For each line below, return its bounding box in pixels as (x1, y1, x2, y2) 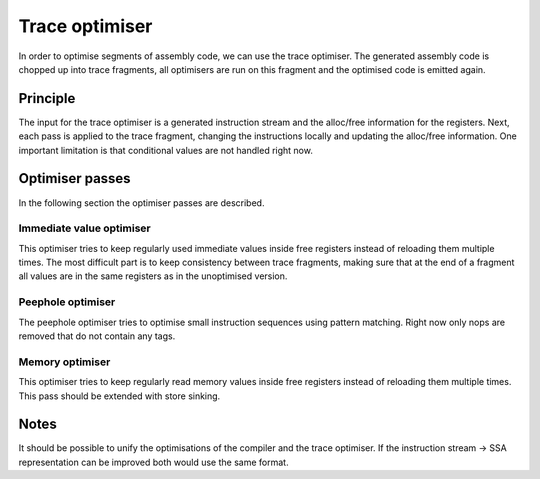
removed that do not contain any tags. (18, 330, 176, 342)
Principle (18, 90, 76, 107)
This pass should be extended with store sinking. (18, 390, 221, 402)
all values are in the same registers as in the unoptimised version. (18, 270, 288, 282)
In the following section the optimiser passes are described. (18, 196, 265, 209)
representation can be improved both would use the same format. (18, 456, 289, 468)
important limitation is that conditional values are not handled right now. (18, 144, 314, 156)
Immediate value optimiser (18, 221, 151, 235)
